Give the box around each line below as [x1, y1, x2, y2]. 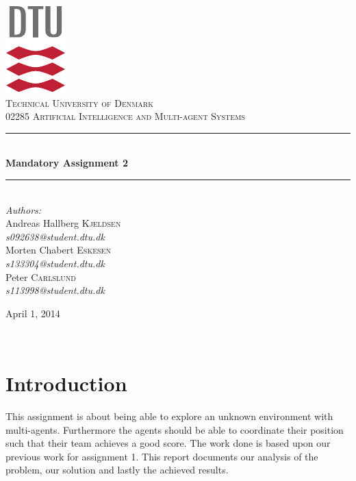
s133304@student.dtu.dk [5, 256, 105, 270]
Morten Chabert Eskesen [5, 243, 111, 257]
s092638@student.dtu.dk [5, 229, 105, 243]
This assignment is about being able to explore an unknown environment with [5, 409, 333, 423]
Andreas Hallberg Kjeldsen [5, 216, 121, 230]
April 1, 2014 [5, 306, 60, 320]
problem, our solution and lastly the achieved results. [5, 463, 229, 477]
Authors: [5, 202, 42, 217]
